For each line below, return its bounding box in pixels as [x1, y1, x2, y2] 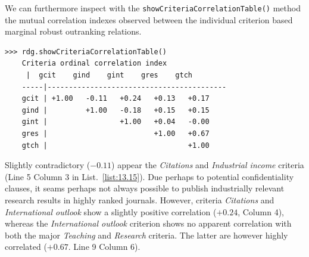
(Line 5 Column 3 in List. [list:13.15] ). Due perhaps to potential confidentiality [5, 170, 294, 182]
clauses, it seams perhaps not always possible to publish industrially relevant [5, 182, 285, 194]
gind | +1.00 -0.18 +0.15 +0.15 [21, 106, 210, 114]
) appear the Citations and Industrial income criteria [111, 159, 304, 171]
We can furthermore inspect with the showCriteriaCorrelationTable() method [5, 2, 301, 14]
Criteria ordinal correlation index [21, 59, 167, 68]
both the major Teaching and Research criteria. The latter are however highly [5, 228, 288, 241]
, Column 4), [238, 205, 284, 218]
